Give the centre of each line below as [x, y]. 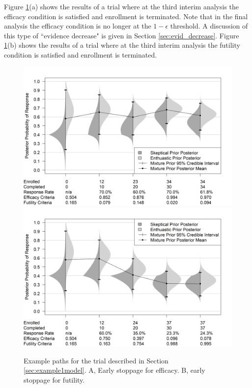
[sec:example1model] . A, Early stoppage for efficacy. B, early [114, 370]
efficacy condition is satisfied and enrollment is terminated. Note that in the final [126, 16]
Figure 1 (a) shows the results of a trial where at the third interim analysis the [122, 6]
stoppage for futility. [54, 379]
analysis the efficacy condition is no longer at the [78, 26]
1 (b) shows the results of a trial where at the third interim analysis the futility [122, 45]
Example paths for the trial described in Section [96, 360]
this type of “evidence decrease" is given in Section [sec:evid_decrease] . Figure [122, 35]
